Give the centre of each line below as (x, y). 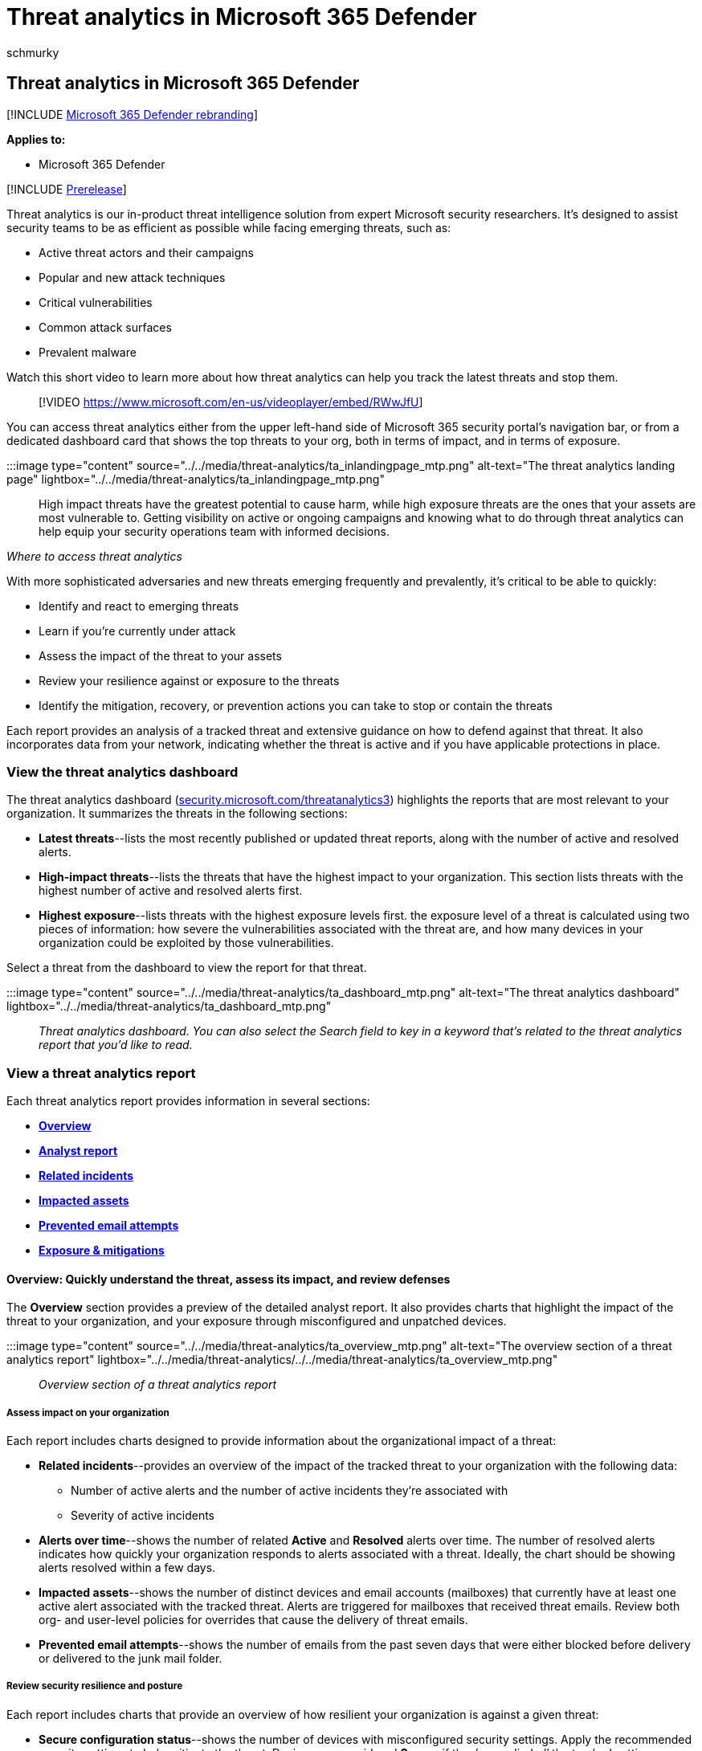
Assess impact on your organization (88, 1412)
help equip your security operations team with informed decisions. (214, 531)
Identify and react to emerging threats (139, 606)
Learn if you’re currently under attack (137, 631)
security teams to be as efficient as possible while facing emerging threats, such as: (229, 227)
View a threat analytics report (101, 1073)
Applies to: (36, 139)
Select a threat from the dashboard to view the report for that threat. (187, 968)
